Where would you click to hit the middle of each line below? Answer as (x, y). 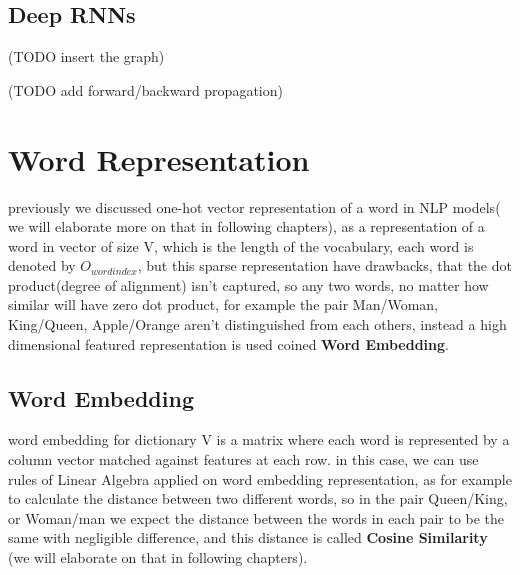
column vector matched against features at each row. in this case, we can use (243, 459)
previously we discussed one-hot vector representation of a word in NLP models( (254, 206)
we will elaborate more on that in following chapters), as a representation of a (246, 226)
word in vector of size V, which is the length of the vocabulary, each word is (241, 245)
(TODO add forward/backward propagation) (145, 89)
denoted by (42, 265)
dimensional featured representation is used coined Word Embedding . (228, 343)
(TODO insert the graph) (86, 56)
